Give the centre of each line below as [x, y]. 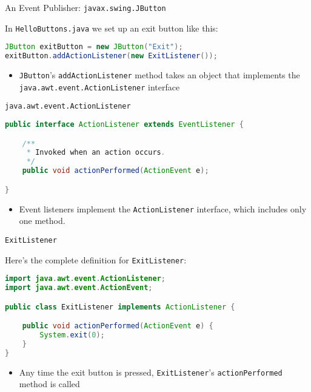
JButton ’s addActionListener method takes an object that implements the [159, 75]
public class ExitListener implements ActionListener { [120, 307]
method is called [49, 384]
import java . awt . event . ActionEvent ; [79, 288]
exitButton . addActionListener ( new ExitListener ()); [111, 56]
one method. [42, 221]
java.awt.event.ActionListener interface [99, 86]
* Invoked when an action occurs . [96, 153]
